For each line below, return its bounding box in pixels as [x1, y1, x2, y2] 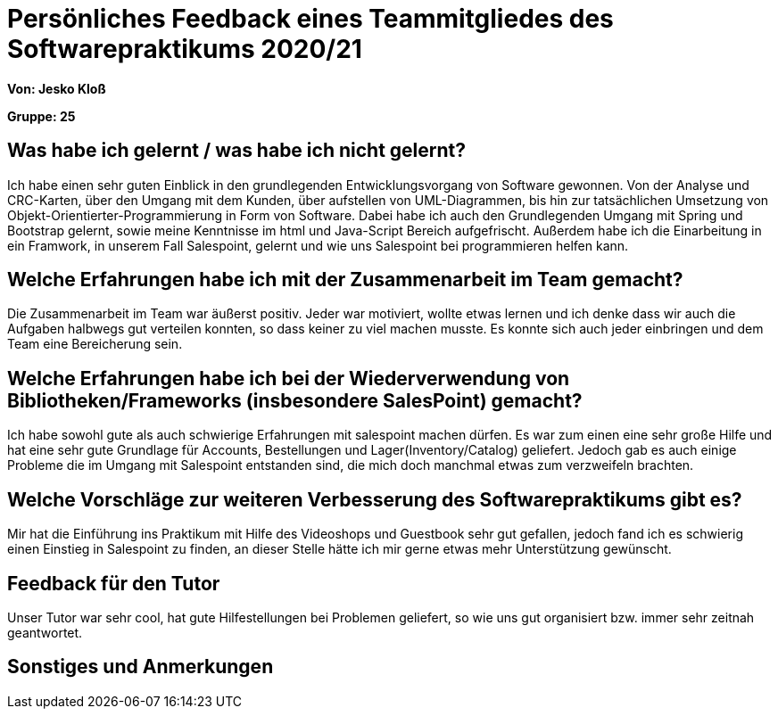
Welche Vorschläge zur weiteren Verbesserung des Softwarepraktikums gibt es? [7, 488, 742, 511]
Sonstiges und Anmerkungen [7, 655, 274, 679]
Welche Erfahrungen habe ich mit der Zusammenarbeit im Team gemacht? [7, 268, 683, 292]
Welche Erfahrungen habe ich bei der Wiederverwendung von [7, 366, 570, 390]
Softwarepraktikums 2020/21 [7, 34, 362, 64]
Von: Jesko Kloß [7, 80, 106, 96]
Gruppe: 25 [7, 108, 76, 124]
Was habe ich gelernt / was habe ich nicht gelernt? [7, 139, 466, 162]
